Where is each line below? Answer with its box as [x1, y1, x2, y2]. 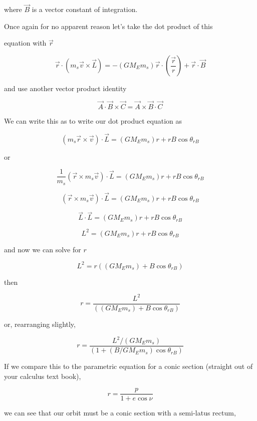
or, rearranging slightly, [4, 318, 76, 329]
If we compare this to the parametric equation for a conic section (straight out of [4, 361, 253, 371]
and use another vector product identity [4, 83, 127, 93]
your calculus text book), [4, 370, 81, 381]
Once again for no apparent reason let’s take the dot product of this [4, 21, 213, 31]
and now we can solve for [4, 244, 81, 254]
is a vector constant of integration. [32, 4, 138, 15]
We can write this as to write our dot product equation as [4, 115, 182, 126]
